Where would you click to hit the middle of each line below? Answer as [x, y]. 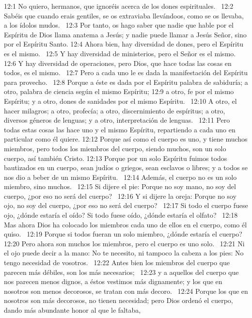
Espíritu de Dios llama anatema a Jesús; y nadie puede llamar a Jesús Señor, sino [125, 34]
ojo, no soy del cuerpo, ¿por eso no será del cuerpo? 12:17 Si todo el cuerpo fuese [126, 205]
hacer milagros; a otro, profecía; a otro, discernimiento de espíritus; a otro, [115, 110]
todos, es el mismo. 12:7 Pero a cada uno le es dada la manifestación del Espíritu [126, 72]
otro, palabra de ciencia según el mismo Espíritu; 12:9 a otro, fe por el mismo [119, 91]
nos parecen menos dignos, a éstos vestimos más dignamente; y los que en [113, 281]
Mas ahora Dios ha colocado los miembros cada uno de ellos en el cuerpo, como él [126, 224]
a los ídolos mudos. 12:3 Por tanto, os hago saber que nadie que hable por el [119, 25]
